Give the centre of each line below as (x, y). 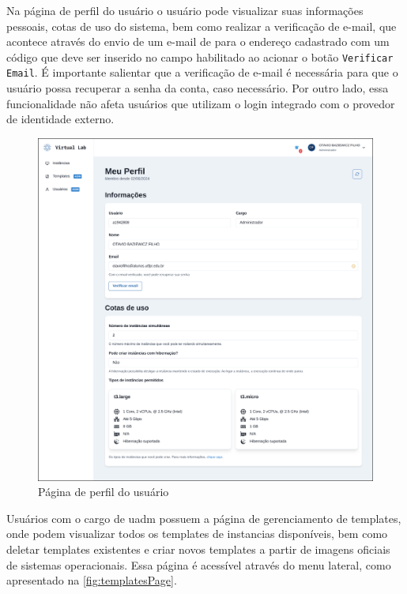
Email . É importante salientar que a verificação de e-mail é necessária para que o (202, 72)
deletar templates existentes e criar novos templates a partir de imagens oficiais (198, 549)
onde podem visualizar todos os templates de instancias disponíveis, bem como (197, 534)
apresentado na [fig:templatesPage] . (92, 580)
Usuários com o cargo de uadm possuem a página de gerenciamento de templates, (204, 518)
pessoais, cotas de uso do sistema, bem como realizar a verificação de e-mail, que (202, 26)
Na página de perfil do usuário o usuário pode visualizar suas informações (185, 10)
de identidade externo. (60, 119)
